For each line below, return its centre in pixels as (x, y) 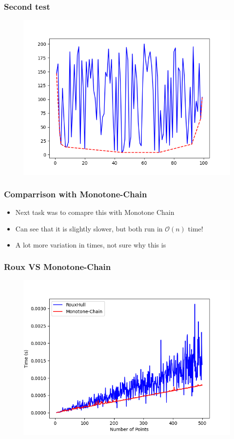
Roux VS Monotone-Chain (58, 266)
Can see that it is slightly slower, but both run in (89, 228)
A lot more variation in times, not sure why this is (91, 245)
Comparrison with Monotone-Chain (76, 194)
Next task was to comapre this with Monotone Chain (95, 212)
